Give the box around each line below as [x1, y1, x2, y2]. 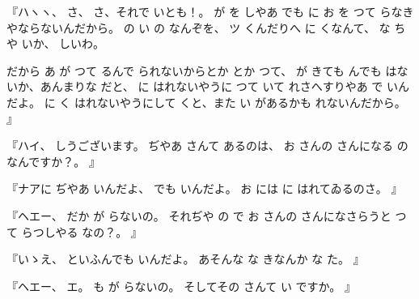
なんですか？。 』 [6, 152, 100, 169]
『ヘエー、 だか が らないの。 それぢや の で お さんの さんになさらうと [6, 207, 391, 224]
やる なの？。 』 [55, 223, 142, 240]
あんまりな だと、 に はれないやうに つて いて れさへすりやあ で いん [40, 78, 410, 95]
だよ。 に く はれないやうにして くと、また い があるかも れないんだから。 [6, 93, 406, 110]
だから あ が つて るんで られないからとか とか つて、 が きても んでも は [6, 62, 397, 79]
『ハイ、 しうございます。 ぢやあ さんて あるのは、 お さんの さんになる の [6, 137, 408, 154]
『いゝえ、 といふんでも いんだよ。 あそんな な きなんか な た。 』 [6, 250, 365, 267]
